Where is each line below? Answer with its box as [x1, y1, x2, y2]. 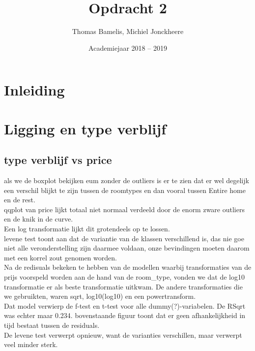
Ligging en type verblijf [4, 118, 166, 138]
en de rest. [4, 194, 35, 205]
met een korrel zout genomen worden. [4, 252, 117, 262]
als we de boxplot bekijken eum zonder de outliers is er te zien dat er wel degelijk [4, 175, 249, 186]
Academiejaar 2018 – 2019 [88, 42, 167, 53]
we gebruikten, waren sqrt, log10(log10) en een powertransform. [4, 291, 196, 301]
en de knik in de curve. [4, 214, 73, 224]
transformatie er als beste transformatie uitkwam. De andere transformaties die [4, 281, 243, 291]
